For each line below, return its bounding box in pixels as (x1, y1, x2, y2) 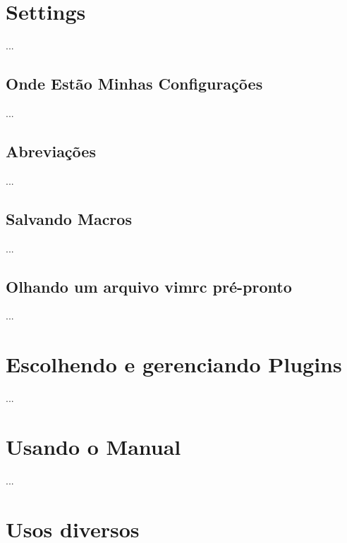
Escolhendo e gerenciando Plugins (6, 350, 342, 379)
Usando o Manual (6, 432, 181, 460)
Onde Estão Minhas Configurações (6, 73, 263, 94)
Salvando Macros (6, 207, 132, 229)
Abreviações (6, 140, 96, 161)
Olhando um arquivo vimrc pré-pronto (6, 275, 292, 297)
